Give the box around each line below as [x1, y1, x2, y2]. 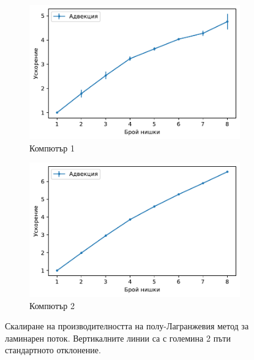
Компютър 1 [29, 141, 75, 154]
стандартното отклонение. [5, 343, 101, 356]
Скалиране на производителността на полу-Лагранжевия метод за [5, 320, 249, 332]
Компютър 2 [29, 299, 75, 312]
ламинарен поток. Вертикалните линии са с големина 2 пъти [5, 331, 231, 344]
